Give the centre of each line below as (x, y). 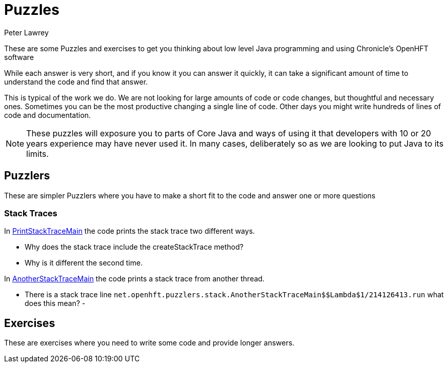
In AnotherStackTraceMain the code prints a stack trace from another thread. (134, 279)
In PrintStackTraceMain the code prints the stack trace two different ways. (130, 231)
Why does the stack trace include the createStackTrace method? (134, 247)
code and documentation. (47, 115)
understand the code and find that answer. (76, 81)
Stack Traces (31, 213)
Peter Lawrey (26, 32)
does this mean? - (55, 303)
